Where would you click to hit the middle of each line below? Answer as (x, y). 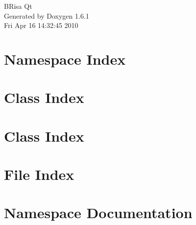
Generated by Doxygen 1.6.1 (47, 15)
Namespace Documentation (98, 212)
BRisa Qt (18, 6)
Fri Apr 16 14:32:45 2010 (41, 25)
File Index (39, 174)
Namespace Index (65, 59)
